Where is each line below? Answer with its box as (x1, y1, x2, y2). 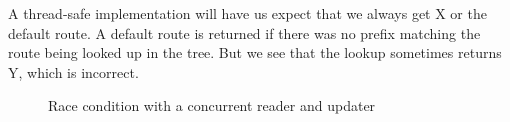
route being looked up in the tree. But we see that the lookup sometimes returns (8, 42, 502, 63)
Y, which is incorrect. (8, 61, 139, 82)
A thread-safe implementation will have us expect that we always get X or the (8, 3, 487, 23)
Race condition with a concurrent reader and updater (48, 95, 376, 116)
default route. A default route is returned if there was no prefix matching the (8, 22, 481, 43)
